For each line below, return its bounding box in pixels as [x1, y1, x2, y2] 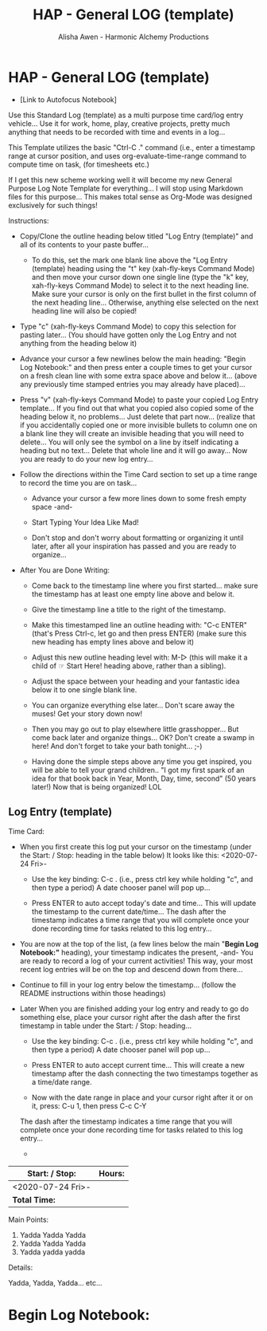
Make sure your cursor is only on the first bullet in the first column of [31, 289, 257, 298]
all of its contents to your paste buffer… [19, 239, 149, 249]
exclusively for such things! [8, 200, 98, 210]
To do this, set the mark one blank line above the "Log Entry [31, 255, 228, 265]
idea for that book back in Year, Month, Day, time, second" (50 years [31, 774, 257, 783]
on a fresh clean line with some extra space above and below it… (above [19, 371, 257, 380]
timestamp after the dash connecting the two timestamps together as [31, 1069, 258, 1078]
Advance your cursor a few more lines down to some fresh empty [31, 493, 247, 503]
